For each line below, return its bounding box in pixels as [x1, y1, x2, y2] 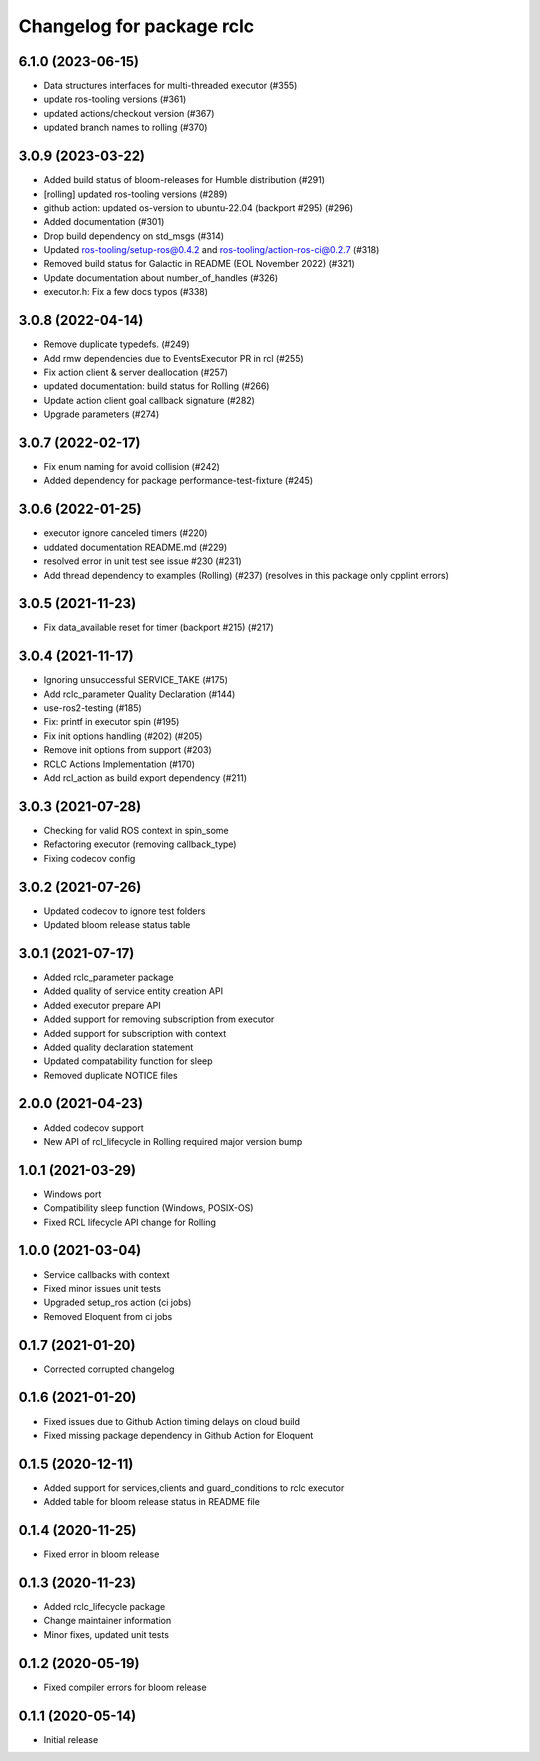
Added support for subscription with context [43, 1027, 227, 1039]
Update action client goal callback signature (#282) [43, 394, 255, 406]
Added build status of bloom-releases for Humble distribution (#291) [43, 174, 325, 186]
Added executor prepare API [43, 999, 161, 1011]
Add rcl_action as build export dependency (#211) [43, 772, 248, 784]
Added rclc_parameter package [43, 971, 174, 983]
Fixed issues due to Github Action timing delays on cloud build [43, 1415, 300, 1427]
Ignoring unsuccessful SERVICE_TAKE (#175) [43, 674, 229, 686]
